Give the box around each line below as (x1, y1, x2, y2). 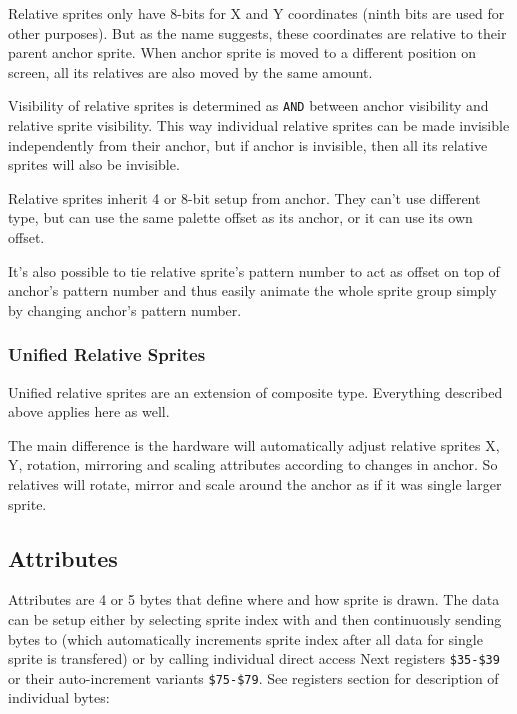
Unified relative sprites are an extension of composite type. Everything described (8, 381, 503, 402)
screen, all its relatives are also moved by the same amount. (8, 61, 373, 82)
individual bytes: (8, 687, 110, 708)
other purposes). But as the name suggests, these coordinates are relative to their (8, 22, 507, 43)
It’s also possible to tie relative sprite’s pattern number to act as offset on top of (8, 260, 500, 281)
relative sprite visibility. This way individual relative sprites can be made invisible (8, 115, 510, 136)
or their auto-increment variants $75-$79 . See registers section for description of (8, 667, 499, 688)
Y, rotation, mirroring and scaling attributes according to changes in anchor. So (8, 454, 498, 475)
